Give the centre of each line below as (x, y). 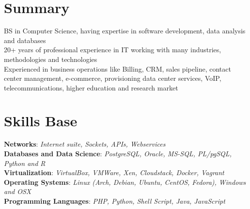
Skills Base (41, 121)
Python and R (25, 163)
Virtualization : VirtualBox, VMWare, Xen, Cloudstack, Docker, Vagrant (114, 172)
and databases (25, 40)
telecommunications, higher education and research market (91, 87)
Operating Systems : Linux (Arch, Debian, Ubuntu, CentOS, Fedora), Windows (125, 182)
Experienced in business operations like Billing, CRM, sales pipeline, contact (117, 68)
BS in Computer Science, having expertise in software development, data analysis (125, 31)
